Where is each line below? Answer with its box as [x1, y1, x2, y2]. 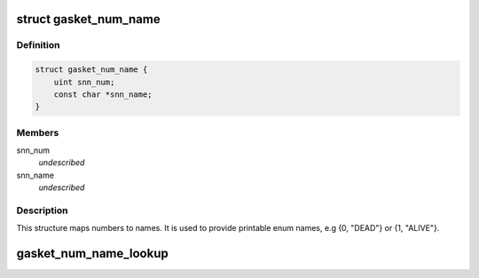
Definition [16, 39, 60, 52]
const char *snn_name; [53, 89, 153, 99]
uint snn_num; [53, 76, 115, 87]
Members [16, 126, 59, 139]
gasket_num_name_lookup [16, 246, 169, 261]
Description [16, 204, 68, 217]
